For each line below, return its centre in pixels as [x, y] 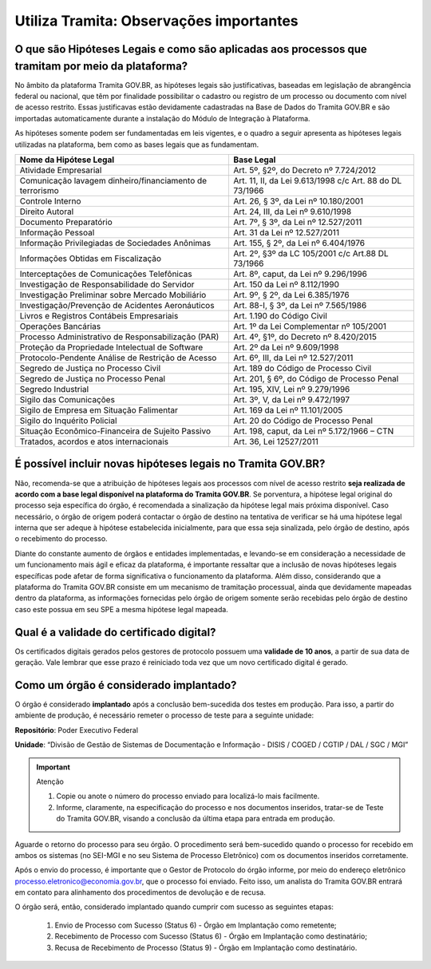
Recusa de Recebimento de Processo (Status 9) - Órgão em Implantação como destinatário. [206, 947]
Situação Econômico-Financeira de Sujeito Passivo [115, 431]
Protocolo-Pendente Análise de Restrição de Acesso [118, 358]
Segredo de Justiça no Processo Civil [90, 368]
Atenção [50, 781]
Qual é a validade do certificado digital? [115, 632]
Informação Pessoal [57, 233]
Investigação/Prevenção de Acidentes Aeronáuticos [117, 305]
